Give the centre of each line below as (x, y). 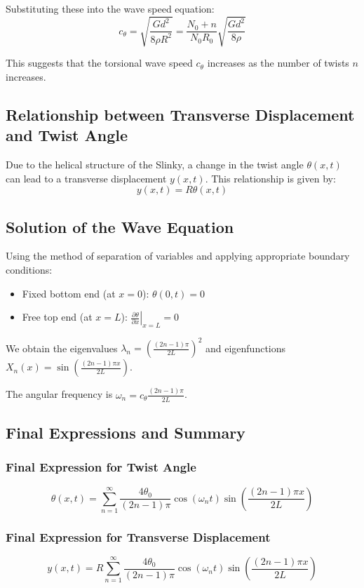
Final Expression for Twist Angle (101, 467)
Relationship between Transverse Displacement (180, 114)
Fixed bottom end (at (69, 293)
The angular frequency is (59, 394)
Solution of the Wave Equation (120, 226)
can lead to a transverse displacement (86, 178)
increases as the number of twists (278, 63)
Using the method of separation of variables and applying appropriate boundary (178, 256)
